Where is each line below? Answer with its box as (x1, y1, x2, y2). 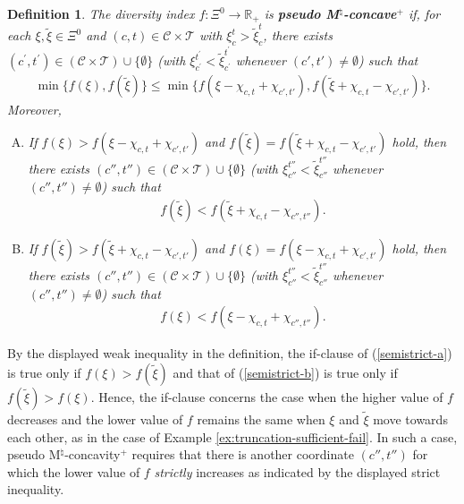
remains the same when (197, 409, 325, 428)
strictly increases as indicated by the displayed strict (154, 462, 441, 481)
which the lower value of (7, 462, 140, 481)
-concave (342, 4, 397, 22)
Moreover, (7, 100, 62, 119)
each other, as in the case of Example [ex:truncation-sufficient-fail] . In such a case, (7, 427, 458, 446)
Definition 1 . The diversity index (7, 4, 195, 22)
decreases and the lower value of (7, 409, 183, 428)
